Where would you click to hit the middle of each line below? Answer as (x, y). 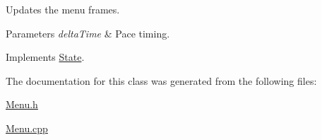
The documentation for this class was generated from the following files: (161, 80)
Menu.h (22, 104)
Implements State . (45, 57)
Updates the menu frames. (63, 9)
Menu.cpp (27, 128)
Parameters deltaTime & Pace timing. (88, 33)
